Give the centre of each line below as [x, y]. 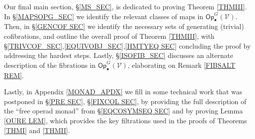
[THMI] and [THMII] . [37, 130]
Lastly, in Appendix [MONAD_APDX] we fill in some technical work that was [123, 92]
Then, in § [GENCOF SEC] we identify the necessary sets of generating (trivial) [124, 26]
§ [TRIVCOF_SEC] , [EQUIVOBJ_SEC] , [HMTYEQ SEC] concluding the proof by [127, 45]
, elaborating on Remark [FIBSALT [182, 65]
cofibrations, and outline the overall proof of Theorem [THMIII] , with [109, 36]
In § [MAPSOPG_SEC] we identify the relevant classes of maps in [104, 16]
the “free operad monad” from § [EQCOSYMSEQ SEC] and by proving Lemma [124, 111]
